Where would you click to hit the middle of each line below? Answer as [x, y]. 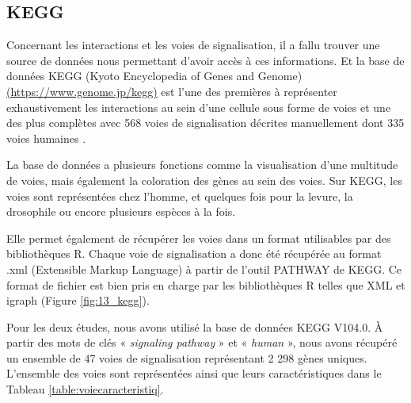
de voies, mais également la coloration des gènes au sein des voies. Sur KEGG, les [204, 180]
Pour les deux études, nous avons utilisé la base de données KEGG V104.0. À [195, 326]
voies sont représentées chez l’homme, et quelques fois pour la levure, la [180, 196]
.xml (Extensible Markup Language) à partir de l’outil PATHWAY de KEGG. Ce [204, 269]
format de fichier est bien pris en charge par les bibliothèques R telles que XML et [206, 284]
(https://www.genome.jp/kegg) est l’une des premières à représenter [172, 91]
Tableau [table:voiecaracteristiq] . [85, 389]
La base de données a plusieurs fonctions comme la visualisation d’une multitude [202, 165]
